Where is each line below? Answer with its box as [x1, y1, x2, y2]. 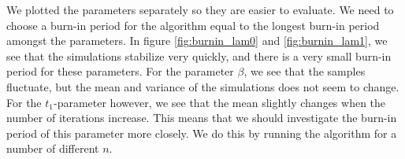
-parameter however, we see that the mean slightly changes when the [54, 94, 386, 110]
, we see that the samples [243, 63, 366, 79]
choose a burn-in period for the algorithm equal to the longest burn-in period [6, 17, 380, 33]
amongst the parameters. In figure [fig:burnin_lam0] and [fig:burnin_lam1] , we [6, 32, 388, 49]
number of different [6, 140, 99, 157]
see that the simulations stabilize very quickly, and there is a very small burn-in [6, 47, 392, 64]
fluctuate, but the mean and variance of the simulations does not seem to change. [6, 78, 399, 94]
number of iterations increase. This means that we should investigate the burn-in [6, 109, 397, 126]
